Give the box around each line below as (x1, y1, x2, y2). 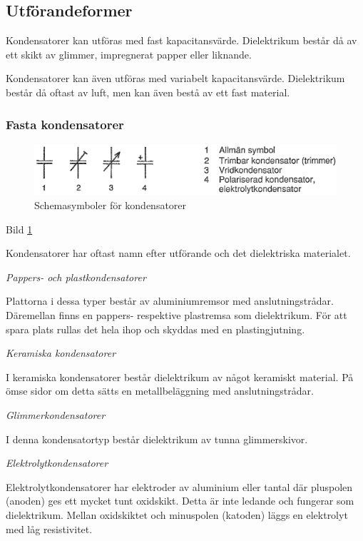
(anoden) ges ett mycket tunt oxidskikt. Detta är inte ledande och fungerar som (6, 493, 354, 508)
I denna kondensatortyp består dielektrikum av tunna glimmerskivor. (6, 431, 308, 446)
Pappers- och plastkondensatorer (6, 269, 146, 284)
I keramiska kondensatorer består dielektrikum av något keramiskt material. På (6, 369, 354, 384)
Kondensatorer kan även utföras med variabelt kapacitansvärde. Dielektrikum (6, 71, 345, 86)
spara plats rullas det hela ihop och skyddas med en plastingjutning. (6, 321, 305, 336)
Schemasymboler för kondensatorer (34, 198, 187, 213)
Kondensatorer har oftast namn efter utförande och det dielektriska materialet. (6, 246, 351, 261)
